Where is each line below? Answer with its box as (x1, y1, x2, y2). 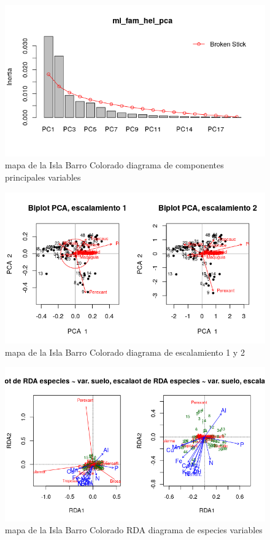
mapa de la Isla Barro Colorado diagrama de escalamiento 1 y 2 (5, 345, 245, 358)
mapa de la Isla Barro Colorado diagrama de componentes (5, 158, 224, 171)
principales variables (5, 170, 81, 183)
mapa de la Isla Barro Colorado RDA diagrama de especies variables (5, 523, 263, 536)
